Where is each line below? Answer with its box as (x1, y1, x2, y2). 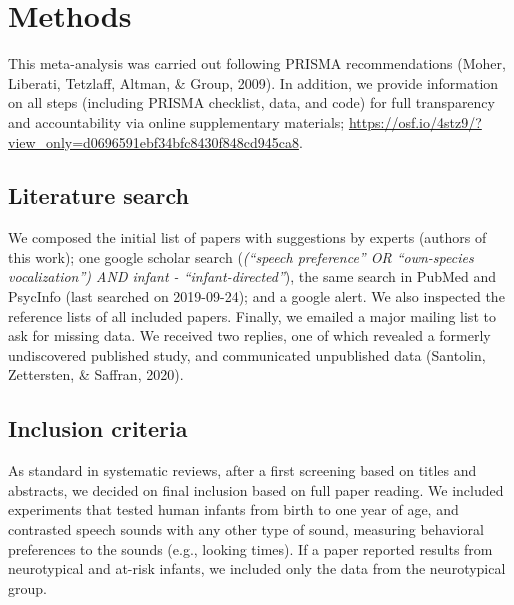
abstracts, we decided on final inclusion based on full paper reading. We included (8, 479, 504, 500)
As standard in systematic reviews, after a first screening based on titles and (8, 460, 477, 481)
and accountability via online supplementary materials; (8, 111, 345, 132)
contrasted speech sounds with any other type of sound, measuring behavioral (8, 519, 484, 540)
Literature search (8, 180, 190, 211)
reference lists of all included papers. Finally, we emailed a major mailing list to (8, 305, 496, 326)
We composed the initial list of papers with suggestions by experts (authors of (8, 227, 487, 248)
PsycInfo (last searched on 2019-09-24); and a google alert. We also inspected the (8, 286, 505, 307)
